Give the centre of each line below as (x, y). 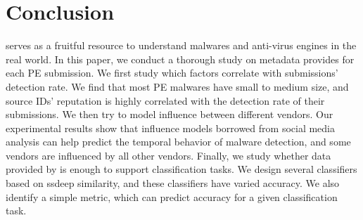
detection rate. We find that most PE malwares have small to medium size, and (177, 86)
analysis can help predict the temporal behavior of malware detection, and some (178, 142)
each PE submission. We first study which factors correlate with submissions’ (172, 73)
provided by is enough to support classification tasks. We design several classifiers (181, 169)
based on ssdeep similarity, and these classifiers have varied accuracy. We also (173, 183)
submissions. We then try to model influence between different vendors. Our (170, 114)
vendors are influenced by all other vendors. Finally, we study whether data (168, 155)
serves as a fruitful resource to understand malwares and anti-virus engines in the (181, 45)
